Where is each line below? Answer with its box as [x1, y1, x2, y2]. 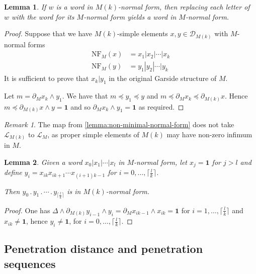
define [4, 167, 22, 177]
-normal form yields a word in [83, 11, 177, 22]
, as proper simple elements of [47, 129, 139, 139]
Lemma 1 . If [4, 2, 46, 12]
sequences [4, 255, 56, 271]
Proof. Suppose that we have [4, 28, 93, 39]
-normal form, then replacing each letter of [118, 2, 250, 12]
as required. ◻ [138, 101, 184, 112]
